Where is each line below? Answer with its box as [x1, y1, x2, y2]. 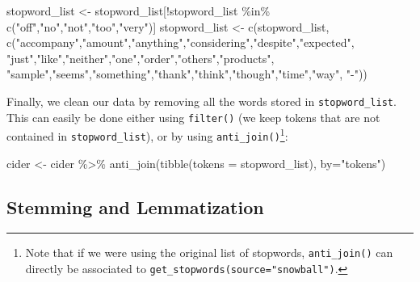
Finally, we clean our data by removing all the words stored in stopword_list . [6, 92, 397, 109]
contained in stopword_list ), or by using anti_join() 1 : [6, 125, 288, 144]
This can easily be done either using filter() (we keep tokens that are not [6, 108, 380, 125]
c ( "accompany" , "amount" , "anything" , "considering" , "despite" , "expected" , [6, 34, 355, 51]
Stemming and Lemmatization [6, 194, 264, 219]
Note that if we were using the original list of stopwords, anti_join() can [25, 244, 393, 261]
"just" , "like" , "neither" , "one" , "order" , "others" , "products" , [6, 49, 275, 66]
